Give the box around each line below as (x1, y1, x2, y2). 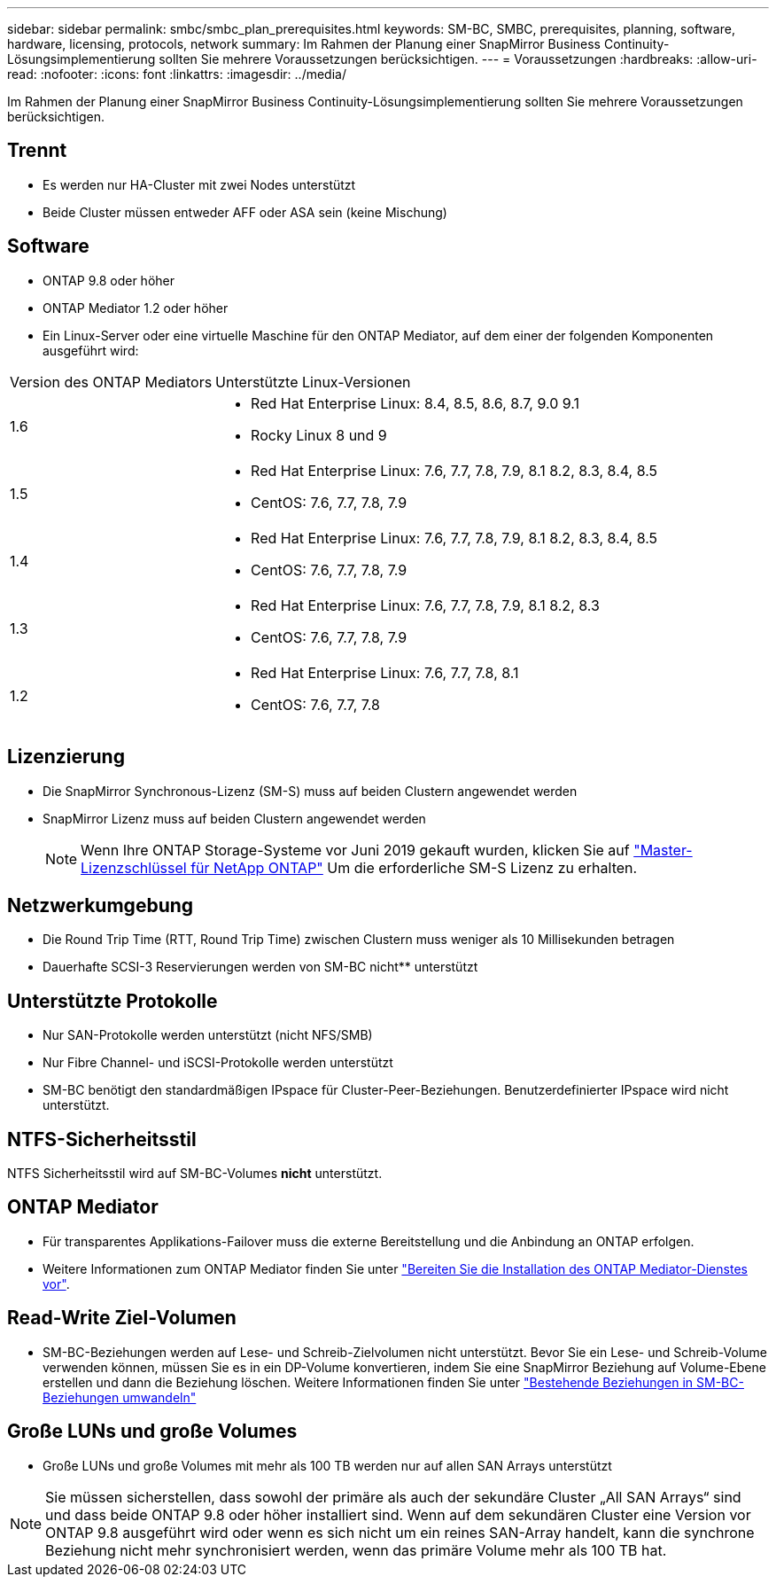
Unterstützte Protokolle (7, 989, 218, 1012)
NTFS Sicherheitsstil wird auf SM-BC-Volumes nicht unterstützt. (7, 1166, 383, 1182)
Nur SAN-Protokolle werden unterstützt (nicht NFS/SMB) (43, 1027, 373, 1043)
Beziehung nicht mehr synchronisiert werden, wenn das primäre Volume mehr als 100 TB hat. (45, 1541, 667, 1559)
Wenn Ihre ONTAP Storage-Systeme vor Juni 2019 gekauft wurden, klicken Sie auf (81, 840, 630, 859)
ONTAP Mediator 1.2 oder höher (43, 300, 229, 316)
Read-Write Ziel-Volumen (7, 1307, 237, 1330)
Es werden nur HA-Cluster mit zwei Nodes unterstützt (43, 176, 356, 192)
